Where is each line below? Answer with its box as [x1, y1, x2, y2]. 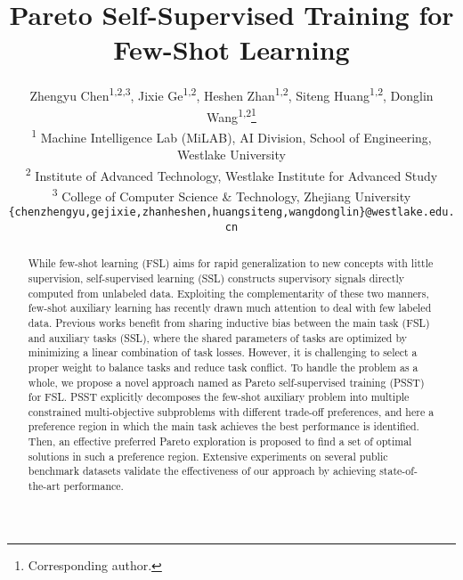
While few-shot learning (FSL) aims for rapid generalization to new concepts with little [28, 256, 434, 271]
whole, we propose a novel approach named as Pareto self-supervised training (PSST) [28, 374, 425, 389]
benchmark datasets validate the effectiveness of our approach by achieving [28, 463, 377, 478]
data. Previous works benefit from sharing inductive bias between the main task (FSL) [28, 315, 430, 330]
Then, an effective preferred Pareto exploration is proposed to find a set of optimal [28, 434, 412, 449]
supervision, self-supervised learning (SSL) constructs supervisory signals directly [28, 270, 405, 285]
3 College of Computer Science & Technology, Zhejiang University [52, 184, 411, 205]
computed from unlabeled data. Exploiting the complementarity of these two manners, [28, 285, 429, 300]
